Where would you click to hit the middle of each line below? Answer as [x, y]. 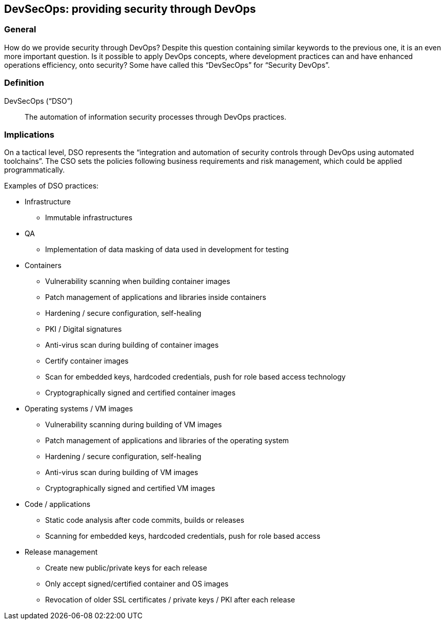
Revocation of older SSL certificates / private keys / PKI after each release [170, 600]
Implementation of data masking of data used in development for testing [167, 250]
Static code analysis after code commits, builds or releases [145, 520]
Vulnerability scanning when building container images [138, 281]
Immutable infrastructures [89, 218]
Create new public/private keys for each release [126, 568]
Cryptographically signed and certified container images [140, 393]
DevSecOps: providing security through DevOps [130, 9]
